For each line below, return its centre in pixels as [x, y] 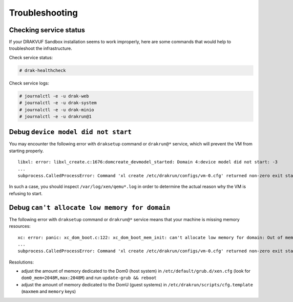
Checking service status [47, 30]
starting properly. [26, 151]
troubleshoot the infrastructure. [41, 48]
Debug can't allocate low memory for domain [90, 207]
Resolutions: [21, 262]
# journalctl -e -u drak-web [54, 96]
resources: [20, 226]
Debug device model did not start [70, 132]
